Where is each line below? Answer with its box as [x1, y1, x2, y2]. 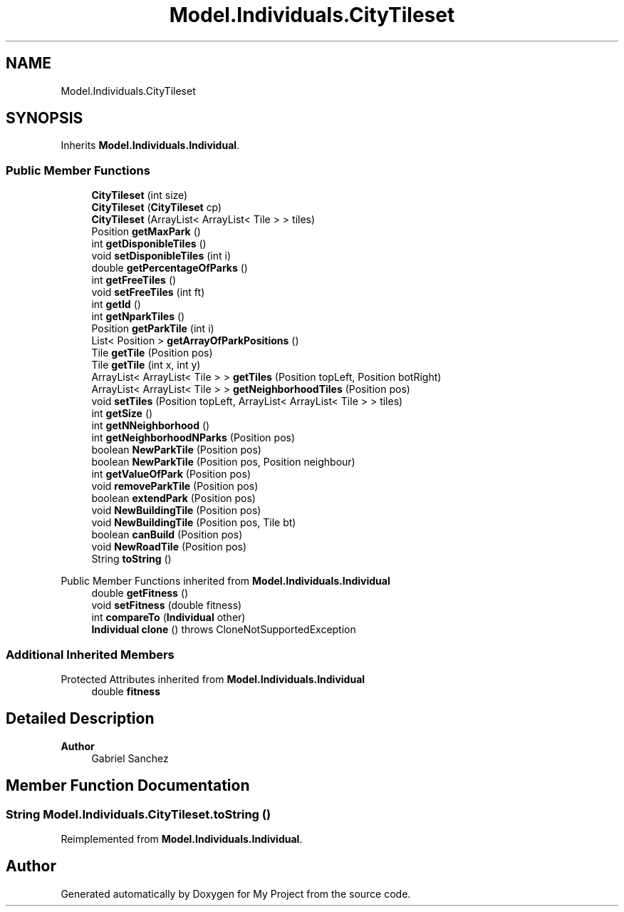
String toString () [91, 553, 172, 565]
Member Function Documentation [6, 777, 250, 795]
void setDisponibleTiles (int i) [91, 250, 232, 262]
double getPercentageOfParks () [91, 262, 248, 275]
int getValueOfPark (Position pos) [91, 468, 251, 481]
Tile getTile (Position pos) [91, 347, 213, 359]
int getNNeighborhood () [91, 419, 210, 432]
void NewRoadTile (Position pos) [91, 540, 247, 553]
